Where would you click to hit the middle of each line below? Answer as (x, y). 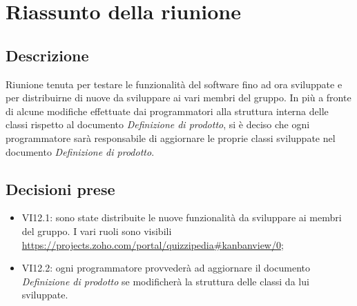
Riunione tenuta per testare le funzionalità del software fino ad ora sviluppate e (174, 84)
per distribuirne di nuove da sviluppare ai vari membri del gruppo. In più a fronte (178, 98)
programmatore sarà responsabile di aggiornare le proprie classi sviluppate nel (171, 137)
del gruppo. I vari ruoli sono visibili (97, 231)
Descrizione (47, 55)
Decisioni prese (60, 188)
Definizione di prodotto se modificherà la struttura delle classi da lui (165, 281)
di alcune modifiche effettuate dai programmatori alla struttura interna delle (167, 111)
